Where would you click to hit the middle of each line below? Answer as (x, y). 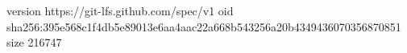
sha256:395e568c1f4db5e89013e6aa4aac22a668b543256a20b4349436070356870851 (204, 26)
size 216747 (34, 42)
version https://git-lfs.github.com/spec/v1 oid (120, 10)
